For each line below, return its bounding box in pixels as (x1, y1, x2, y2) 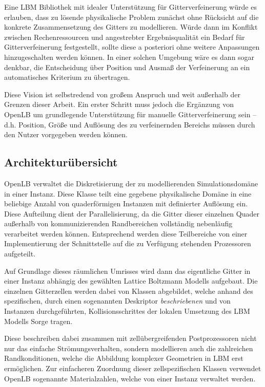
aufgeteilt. (4, 248, 36, 259)
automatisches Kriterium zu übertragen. (4, 72, 130, 82)
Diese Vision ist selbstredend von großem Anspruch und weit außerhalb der (4, 89, 240, 99)
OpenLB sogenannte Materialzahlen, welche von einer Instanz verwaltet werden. (4, 373, 256, 383)
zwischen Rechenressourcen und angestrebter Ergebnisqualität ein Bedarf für (4, 31, 245, 42)
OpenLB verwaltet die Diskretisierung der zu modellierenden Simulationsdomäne (4, 178, 258, 188)
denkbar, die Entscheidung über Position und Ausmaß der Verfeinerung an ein (4, 61, 250, 72)
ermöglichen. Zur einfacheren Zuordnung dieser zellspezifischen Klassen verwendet (4, 363, 261, 374)
